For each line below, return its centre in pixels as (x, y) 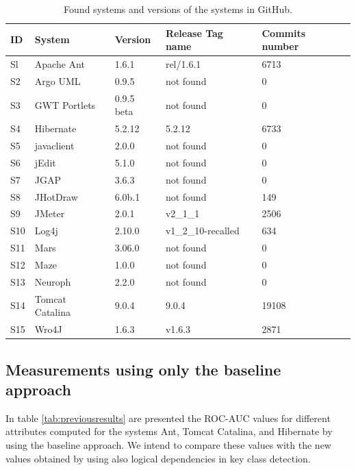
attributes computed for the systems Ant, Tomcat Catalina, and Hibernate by (169, 431)
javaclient (54, 145)
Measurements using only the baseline (143, 369)
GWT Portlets (65, 104)
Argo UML (58, 81)
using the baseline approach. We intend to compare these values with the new (168, 444)
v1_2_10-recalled (202, 231)
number (280, 46)
